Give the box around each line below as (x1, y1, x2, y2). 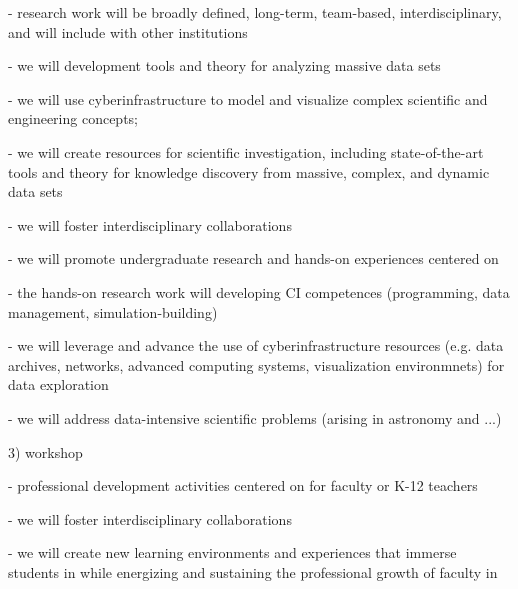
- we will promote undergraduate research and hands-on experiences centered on (8, 248, 499, 269)
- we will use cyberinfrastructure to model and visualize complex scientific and (8, 88, 488, 109)
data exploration (8, 374, 109, 395)
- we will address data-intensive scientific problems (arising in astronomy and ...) (8, 407, 502, 428)
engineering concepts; (8, 108, 139, 129)
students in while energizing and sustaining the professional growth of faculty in (8, 561, 498, 582)
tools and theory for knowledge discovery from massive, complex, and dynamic (8, 161, 490, 182)
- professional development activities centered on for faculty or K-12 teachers (8, 475, 478, 496)
